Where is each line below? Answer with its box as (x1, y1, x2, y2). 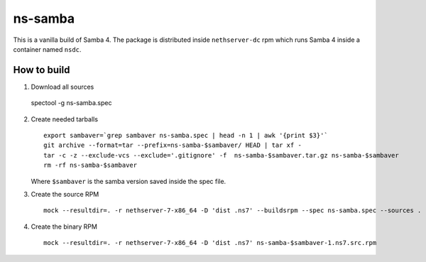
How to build (13, 64, 70, 76)
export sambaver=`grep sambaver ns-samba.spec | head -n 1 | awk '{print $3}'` (43, 131, 328, 140)
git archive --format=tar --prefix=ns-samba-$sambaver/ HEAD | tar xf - (43, 141, 302, 149)
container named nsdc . (13, 45, 82, 53)
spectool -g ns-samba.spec (31, 99, 112, 107)
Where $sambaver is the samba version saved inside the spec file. (31, 177, 226, 185)
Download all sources (31, 82, 94, 91)
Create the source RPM (31, 190, 99, 198)
